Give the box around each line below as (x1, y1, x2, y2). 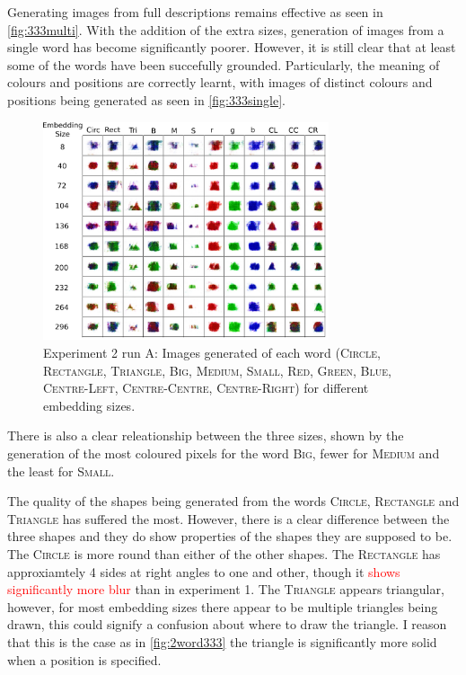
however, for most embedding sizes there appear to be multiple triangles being (7, 597, 438, 616)
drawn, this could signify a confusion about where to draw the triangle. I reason (7, 615, 447, 634)
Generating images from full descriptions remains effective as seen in (7, 3, 383, 21)
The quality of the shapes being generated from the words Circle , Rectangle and (7, 492, 460, 511)
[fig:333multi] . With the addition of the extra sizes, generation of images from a (7, 20, 444, 39)
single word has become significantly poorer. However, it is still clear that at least (7, 38, 456, 57)
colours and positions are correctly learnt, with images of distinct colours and (7, 73, 433, 92)
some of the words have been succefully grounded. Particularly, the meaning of (7, 55, 440, 74)
